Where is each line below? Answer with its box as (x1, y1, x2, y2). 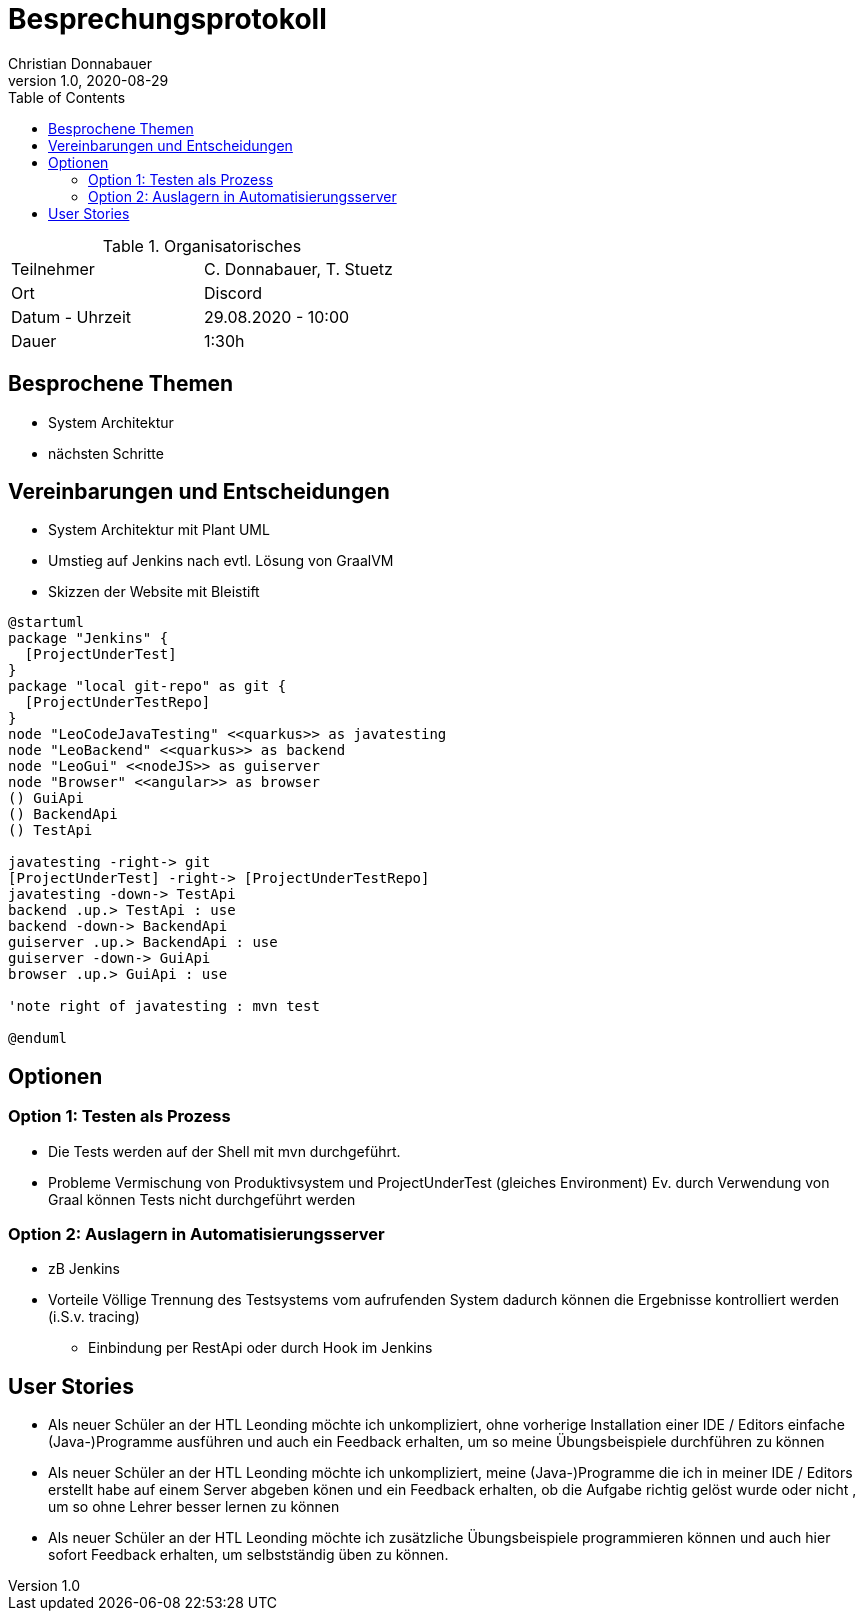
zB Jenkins (48, 1260, 120, 1278)
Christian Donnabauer (8, 54, 152, 72)
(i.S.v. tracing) (48, 1308, 140, 1326)
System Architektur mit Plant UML (48, 521, 270, 539)
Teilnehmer (11, 258, 95, 279)
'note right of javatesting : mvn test (8, 998, 320, 1015)
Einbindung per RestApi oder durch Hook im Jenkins (88, 1339, 433, 1357)
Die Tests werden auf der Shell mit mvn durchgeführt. (48, 1142, 401, 1160)
